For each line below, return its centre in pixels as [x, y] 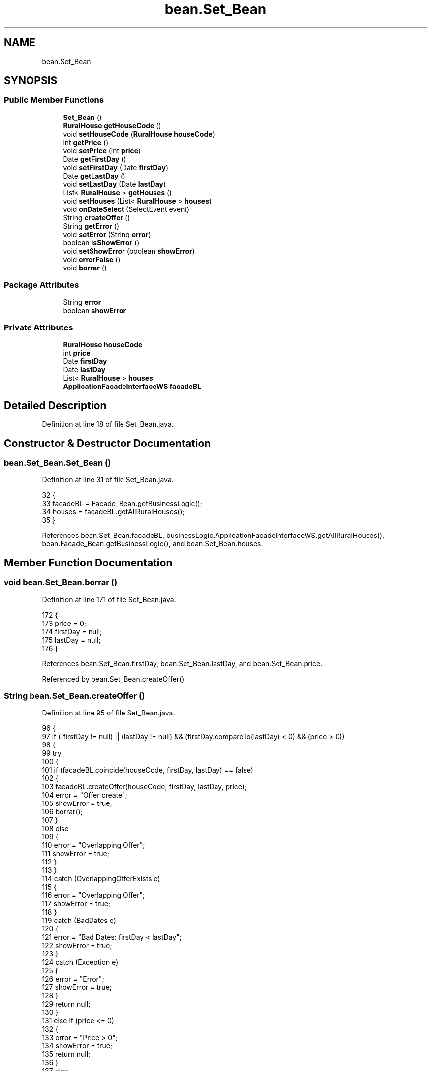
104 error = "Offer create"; [85, 795]
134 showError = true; [77, 1046]
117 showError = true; [76, 904]
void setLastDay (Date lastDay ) [115, 184]
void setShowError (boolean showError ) [129, 251]
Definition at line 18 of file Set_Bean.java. [108, 424]
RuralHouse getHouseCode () [112, 125]
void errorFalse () [92, 259]
